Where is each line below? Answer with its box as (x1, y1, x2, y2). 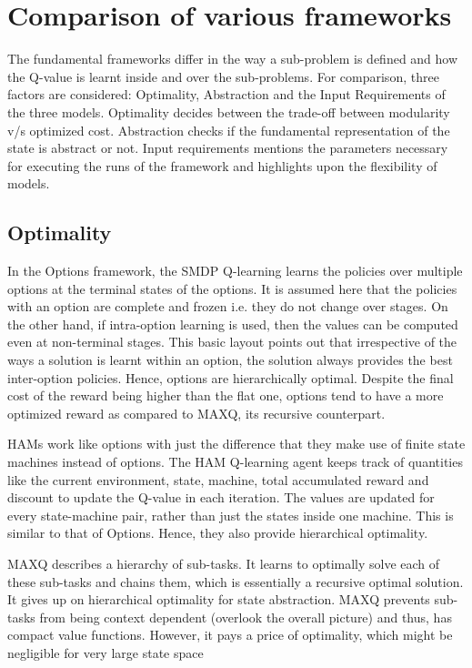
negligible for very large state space (7, 643, 204, 662)
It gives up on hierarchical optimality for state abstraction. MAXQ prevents (7, 590, 430, 609)
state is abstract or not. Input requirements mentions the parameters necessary (7, 138, 448, 157)
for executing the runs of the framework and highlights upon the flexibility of (7, 156, 437, 175)
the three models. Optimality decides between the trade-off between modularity (7, 102, 450, 121)
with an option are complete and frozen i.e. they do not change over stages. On (7, 297, 448, 316)
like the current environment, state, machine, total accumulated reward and (7, 470, 429, 489)
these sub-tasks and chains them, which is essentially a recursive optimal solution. (7, 572, 464, 591)
